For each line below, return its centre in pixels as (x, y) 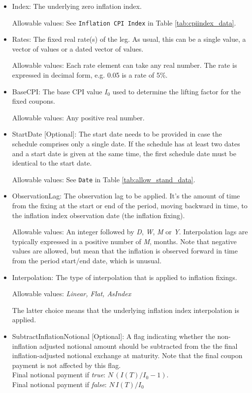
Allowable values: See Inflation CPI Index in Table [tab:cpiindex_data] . (124, 22)
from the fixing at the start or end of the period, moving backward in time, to (130, 206)
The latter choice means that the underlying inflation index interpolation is (126, 310)
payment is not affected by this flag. (66, 365)
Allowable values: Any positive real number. (78, 117)
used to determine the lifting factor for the (177, 91)
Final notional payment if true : (59, 375)
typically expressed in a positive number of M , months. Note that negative (124, 241)
